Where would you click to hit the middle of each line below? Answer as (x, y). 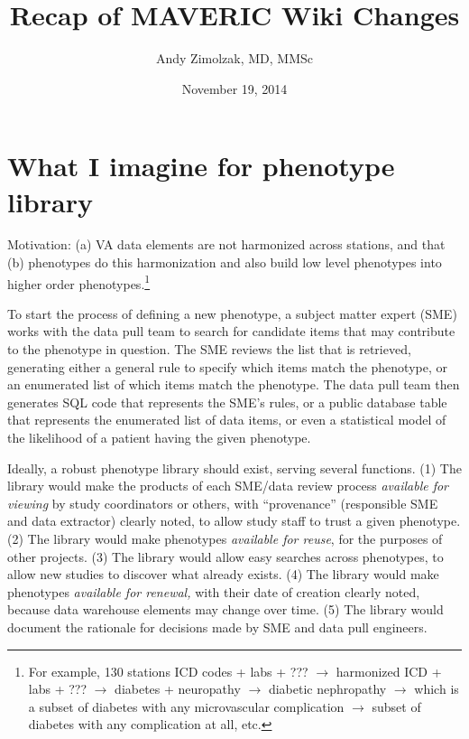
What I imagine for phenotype (201, 166)
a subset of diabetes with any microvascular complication (186, 706)
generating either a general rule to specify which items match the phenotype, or (227, 366)
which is (437, 689)
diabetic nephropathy (327, 689)
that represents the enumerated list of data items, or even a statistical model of (227, 420)
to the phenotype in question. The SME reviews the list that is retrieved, (209, 349)
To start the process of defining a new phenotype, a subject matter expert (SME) (232, 313)
